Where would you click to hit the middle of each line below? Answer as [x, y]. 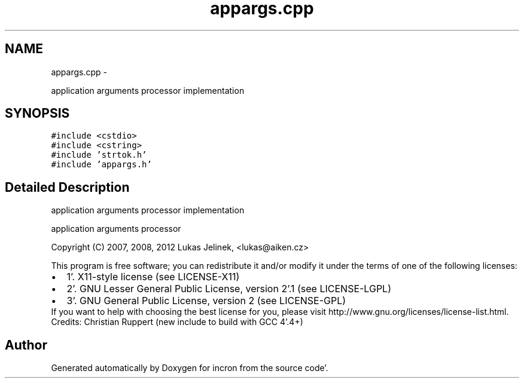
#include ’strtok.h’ [99, 155]
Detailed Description [67, 187]
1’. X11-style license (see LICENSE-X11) [153, 277]
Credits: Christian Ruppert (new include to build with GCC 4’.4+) [177, 322]
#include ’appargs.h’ [101, 165]
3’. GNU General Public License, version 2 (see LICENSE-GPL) [206, 301]
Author [26, 345]
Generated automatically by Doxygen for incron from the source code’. [190, 368]
